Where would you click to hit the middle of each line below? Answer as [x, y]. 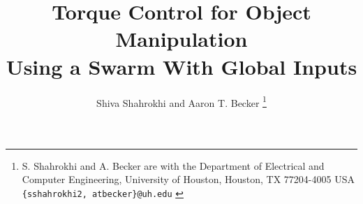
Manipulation [181, 39]
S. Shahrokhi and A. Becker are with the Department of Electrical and [173, 165]
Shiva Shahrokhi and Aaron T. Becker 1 [181, 101]
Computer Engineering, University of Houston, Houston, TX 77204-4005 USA [188, 179]
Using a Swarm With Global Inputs [181, 66]
